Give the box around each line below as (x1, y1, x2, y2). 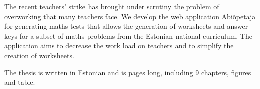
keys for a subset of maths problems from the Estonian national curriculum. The (4, 30, 252, 41)
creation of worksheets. (4, 50, 74, 60)
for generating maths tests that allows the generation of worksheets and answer (4, 21, 248, 31)
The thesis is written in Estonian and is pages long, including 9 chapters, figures (4, 67, 251, 77)
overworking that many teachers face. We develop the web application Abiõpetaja (4, 11, 256, 21)
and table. (4, 77, 35, 87)
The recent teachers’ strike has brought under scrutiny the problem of (4, 1, 219, 11)
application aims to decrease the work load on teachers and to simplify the (4, 40, 234, 51)
